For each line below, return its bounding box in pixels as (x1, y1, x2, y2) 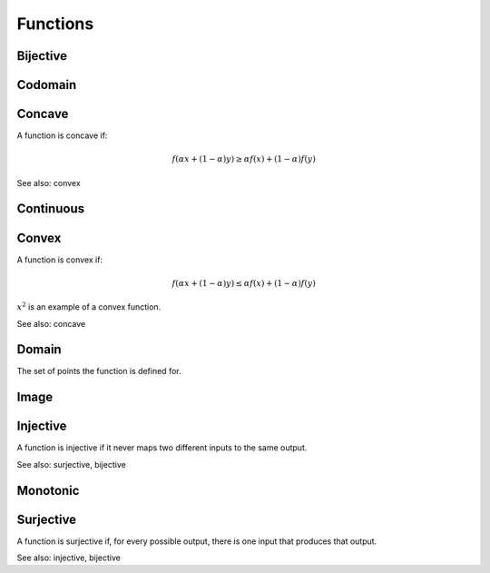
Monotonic (16, 482, 80, 499)
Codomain (16, 77, 77, 93)
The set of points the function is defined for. (16, 366, 181, 377)
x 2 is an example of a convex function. (16, 301, 162, 312)
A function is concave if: (16, 130, 108, 141)
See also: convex (16, 177, 81, 188)
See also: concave (16, 318, 86, 329)
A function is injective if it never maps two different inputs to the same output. (16, 442, 308, 453)
